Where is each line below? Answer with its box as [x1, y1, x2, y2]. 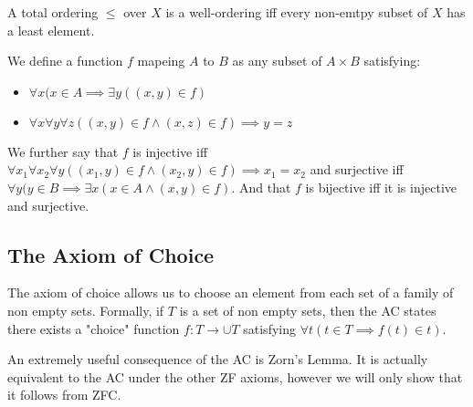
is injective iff [132, 141, 208, 161]
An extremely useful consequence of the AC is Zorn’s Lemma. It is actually [7, 350, 428, 369]
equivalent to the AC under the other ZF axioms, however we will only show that [7, 367, 463, 386]
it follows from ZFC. [7, 385, 121, 404]
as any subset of [232, 51, 322, 70]
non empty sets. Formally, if [7, 300, 164, 319]
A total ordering [7, 3, 99, 21]
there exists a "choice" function [7, 318, 180, 338]
